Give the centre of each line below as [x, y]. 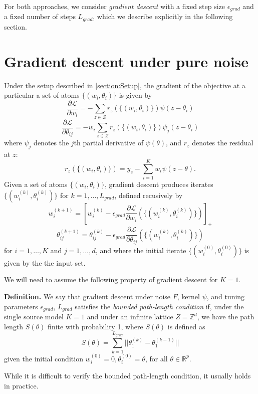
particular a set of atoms [42, 95]
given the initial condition [44, 358]
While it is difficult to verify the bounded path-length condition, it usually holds [127, 376]
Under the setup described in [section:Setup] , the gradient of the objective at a [125, 85]
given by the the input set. [45, 262]
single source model [34, 317]
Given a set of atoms [36, 184]
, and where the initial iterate [141, 250]
